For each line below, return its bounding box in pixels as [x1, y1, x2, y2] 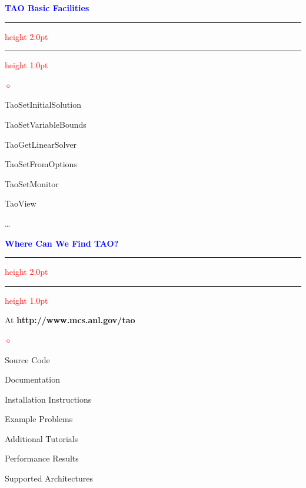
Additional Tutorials [5, 432, 78, 444]
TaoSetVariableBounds [5, 118, 87, 130]
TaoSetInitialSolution [5, 98, 81, 111]
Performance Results [5, 452, 79, 464]
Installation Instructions [5, 393, 92, 405]
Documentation [5, 373, 60, 386]
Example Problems [5, 413, 73, 425]
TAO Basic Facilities [5, 2, 89, 14]
